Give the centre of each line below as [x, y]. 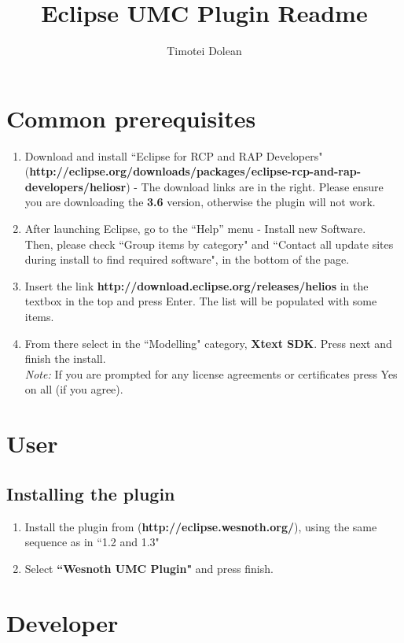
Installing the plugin [91, 493]
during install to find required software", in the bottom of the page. [187, 259]
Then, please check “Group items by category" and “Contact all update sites [209, 244]
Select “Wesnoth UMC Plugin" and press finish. [149, 568]
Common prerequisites [131, 118]
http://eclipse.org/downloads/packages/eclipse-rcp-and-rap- [195, 171]
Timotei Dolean [204, 51]
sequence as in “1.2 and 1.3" [92, 542]
